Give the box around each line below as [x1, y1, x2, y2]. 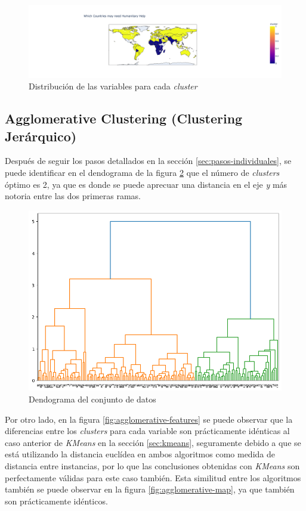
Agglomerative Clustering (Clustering [5, 109, 243, 128]
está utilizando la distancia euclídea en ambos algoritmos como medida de [5, 448, 275, 460]
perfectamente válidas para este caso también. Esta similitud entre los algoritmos [5, 471, 301, 484]
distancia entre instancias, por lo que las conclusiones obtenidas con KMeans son [5, 459, 300, 472]
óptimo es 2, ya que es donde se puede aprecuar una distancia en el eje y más [5, 178, 288, 190]
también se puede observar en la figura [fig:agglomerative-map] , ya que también [5, 483, 295, 495]
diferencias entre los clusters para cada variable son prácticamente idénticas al [5, 425, 290, 437]
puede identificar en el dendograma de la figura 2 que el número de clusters [5, 166, 280, 178]
